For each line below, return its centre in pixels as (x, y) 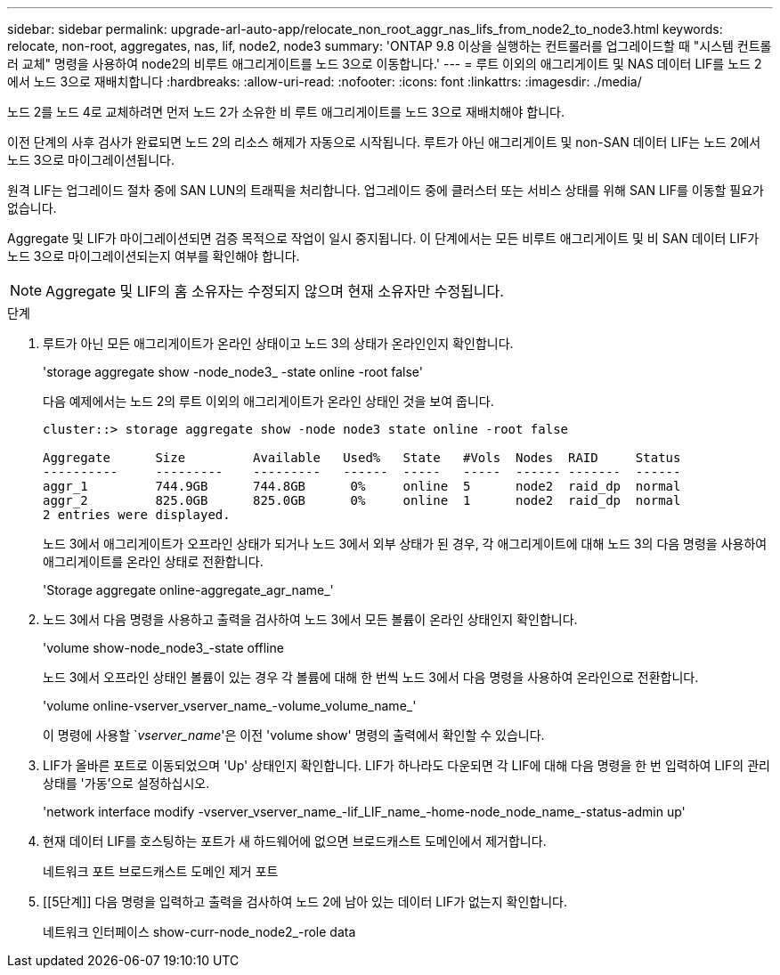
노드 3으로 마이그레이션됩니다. (91, 160)
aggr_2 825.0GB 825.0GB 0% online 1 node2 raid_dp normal (362, 500)
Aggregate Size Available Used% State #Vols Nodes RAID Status (362, 458)
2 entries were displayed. (137, 515)
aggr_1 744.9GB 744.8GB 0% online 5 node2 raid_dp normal (362, 486)
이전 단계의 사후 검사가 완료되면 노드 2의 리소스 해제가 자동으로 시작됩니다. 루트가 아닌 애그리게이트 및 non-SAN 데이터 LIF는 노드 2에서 (384, 142)
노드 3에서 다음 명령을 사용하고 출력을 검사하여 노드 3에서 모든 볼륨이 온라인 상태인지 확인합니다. (310, 619)
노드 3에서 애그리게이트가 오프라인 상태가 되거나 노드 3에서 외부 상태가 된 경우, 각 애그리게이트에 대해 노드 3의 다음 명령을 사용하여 (405, 544)
